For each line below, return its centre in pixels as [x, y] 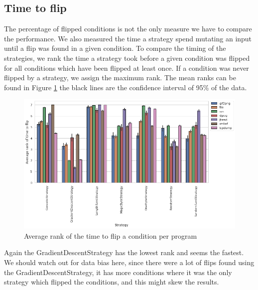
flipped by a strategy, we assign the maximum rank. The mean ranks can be [120, 77]
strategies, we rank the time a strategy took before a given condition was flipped [127, 58]
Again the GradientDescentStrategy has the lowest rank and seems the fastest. [124, 252]
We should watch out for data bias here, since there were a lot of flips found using [129, 262]
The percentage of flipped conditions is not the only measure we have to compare [128, 29]
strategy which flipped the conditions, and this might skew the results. [112, 282]
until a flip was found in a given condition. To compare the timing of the [115, 48]
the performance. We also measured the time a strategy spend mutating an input [128, 38]
